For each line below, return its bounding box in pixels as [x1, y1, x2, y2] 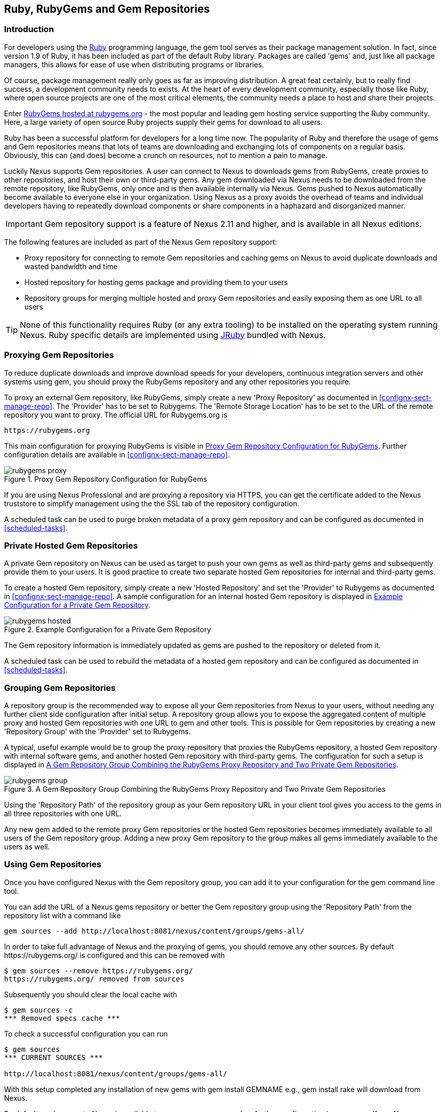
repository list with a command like [4, 911, 121, 920]
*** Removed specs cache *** [4, 1014, 120, 1022]
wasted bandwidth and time [24, 262, 118, 271]
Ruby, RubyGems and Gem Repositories [4, 3, 210, 15]
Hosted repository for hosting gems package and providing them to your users [24, 277, 288, 287]
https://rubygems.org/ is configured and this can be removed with [4, 950, 225, 960]
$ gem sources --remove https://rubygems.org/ [4, 966, 193, 975]
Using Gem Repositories [4, 859, 101, 870]
